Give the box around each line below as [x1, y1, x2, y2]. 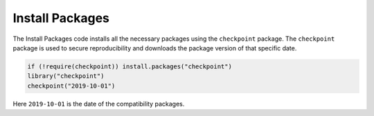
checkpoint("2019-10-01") [27, 81, 116, 90]
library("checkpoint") [27, 72, 105, 80]
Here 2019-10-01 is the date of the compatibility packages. [12, 99, 185, 108]
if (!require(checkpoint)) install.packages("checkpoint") [27, 62, 232, 70]
